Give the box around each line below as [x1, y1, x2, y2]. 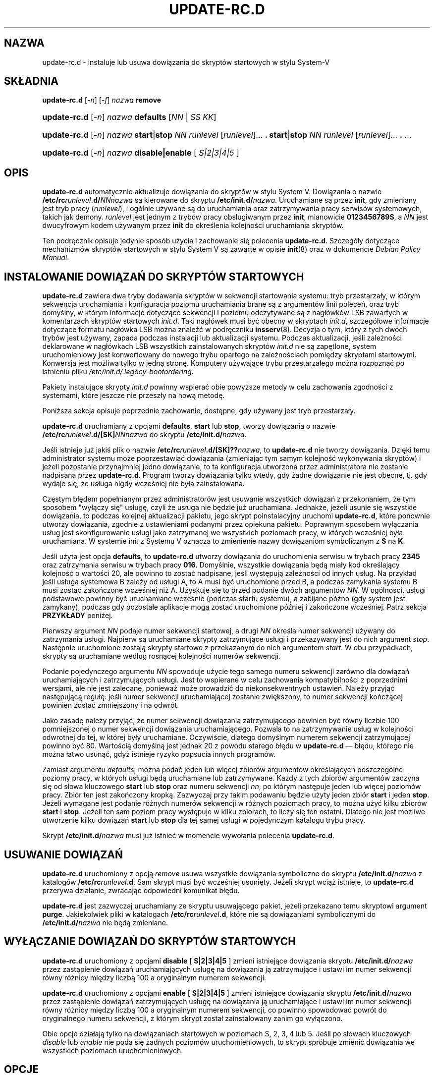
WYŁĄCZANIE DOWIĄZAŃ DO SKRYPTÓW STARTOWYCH [4, 935, 296, 948]
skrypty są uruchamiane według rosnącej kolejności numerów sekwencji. [42, 652, 280, 661]
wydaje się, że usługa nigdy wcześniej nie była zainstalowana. [42, 479, 245, 488]
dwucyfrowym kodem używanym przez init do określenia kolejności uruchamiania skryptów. [42, 221, 344, 230]
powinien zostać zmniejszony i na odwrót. [42, 701, 179, 710]
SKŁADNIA [4, 75, 58, 88]
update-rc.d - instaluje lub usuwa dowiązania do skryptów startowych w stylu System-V [42, 57, 330, 66]
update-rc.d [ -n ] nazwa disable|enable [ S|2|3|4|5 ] [42, 148, 239, 158]
